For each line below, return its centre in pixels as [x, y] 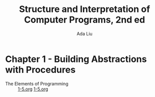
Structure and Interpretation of [85, 9]
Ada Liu [85, 33]
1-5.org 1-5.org [33, 89]
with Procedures [41, 70]
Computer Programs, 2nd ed [85, 20]
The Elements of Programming [37, 83]
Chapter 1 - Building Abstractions [76, 59]
